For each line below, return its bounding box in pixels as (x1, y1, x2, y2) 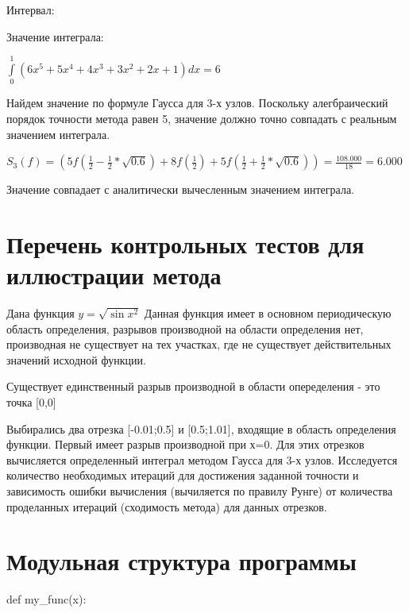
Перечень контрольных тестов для (6, 227, 365, 260)
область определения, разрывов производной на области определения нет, (6, 320, 364, 337)
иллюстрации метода (6, 259, 222, 291)
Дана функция (6, 305, 75, 321)
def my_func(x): (6, 591, 87, 607)
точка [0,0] (6, 393, 56, 410)
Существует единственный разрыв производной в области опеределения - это (6, 378, 380, 395)
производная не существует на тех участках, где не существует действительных (6, 336, 392, 353)
